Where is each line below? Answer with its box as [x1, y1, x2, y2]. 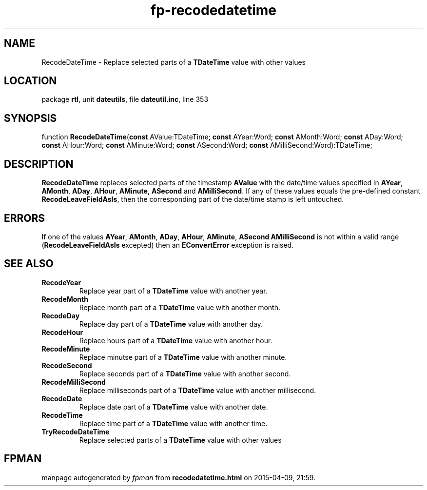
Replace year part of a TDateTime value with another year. [79, 286, 268, 295]
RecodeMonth [41, 294, 88, 303]
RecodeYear [41, 278, 81, 287]
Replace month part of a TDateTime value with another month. [79, 303, 280, 312]
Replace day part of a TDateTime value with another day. [79, 319, 263, 328]
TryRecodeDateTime [41, 427, 110, 436]
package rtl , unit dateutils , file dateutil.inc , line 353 [41, 95, 209, 104]
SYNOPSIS [4, 112, 57, 124]
